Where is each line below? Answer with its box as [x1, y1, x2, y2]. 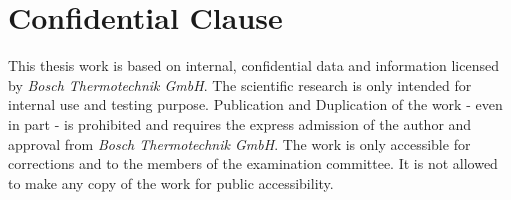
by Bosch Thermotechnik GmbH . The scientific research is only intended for [8, 74, 472, 95]
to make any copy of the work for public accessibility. [8, 172, 334, 193]
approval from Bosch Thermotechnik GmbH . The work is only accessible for [8, 133, 471, 154]
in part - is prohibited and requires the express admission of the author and [8, 113, 472, 134]
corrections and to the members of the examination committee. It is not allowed [8, 153, 498, 174]
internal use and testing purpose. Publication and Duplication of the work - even [8, 94, 503, 115]
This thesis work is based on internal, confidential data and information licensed [8, 55, 499, 76]
